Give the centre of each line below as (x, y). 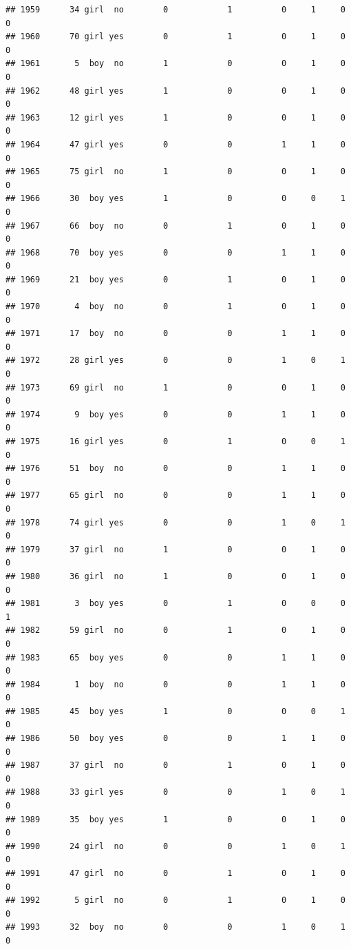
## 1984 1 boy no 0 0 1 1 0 (175, 684)
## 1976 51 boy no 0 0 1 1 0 (175, 469)
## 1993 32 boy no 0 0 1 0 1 (175, 927)
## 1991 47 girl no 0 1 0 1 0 (175, 873)
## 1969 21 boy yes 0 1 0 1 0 (175, 279)
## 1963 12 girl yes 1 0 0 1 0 (175, 117)
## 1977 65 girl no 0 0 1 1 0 (175, 496)
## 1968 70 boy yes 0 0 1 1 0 (175, 252)
